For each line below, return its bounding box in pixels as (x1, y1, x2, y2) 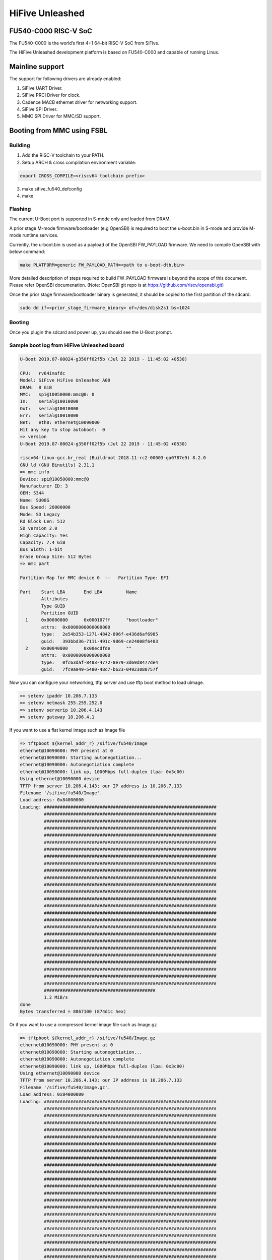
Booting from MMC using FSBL (9, 127, 108, 135)
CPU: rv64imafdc (20, 370, 65, 376)
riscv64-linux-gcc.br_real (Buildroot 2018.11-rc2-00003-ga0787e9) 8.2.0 (20, 455, 206, 461)
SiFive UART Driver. (22, 85, 63, 91)
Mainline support (9, 62, 64, 71)
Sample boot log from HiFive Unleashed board (9, 342, 124, 349)
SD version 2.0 (20, 526, 57, 531)
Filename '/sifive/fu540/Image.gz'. (20, 1084, 111, 1090)
